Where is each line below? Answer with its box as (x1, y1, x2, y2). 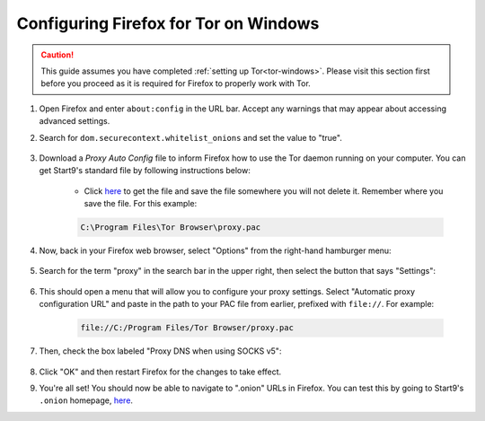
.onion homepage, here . (39, 395, 134, 406)
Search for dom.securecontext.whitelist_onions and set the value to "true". (39, 132, 343, 143)
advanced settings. (39, 116, 110, 127)
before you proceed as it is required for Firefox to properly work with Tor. (40, 78, 312, 89)
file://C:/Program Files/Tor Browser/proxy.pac (80, 323, 294, 333)
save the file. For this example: (84, 198, 198, 209)
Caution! (40, 49, 75, 60)
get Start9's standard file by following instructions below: (39, 165, 251, 176)
